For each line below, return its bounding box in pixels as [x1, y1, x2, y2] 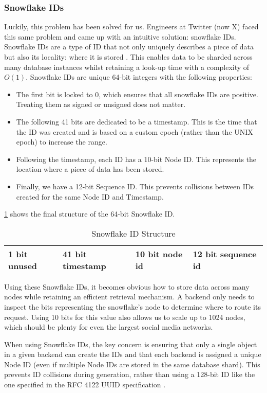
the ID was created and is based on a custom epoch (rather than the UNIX [16, 126, 253, 137]
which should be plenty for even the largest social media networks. [4, 321, 213, 332]
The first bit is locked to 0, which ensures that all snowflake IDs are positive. [16, 88, 258, 99]
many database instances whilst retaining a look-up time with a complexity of [4, 61, 250, 72]
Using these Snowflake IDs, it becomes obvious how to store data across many [4, 281, 250, 292]
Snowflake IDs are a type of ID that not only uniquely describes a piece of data [4, 41, 254, 52]
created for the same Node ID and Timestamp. [16, 191, 164, 202]
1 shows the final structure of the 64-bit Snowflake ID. [4, 208, 175, 219]
